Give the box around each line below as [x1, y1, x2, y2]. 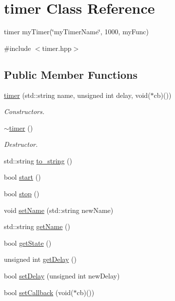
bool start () [4, 172, 41, 182]
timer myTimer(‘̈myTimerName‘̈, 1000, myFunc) [4, 26, 149, 37]
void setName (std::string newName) [4, 205, 114, 215]
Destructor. [4, 139, 38, 149]
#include [4, 43, 31, 53]
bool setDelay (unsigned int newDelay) [4, 271, 120, 281]
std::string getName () [4, 221, 70, 232]
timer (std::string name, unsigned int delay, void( [4, 90, 151, 100]
